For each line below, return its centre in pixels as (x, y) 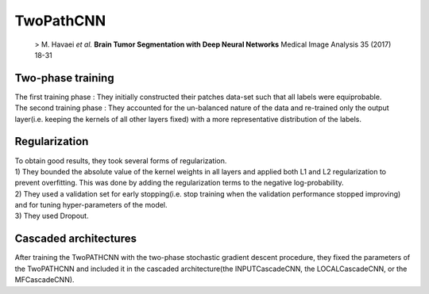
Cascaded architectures (75, 239)
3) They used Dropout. (52, 216)
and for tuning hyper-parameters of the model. (91, 205)
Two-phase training (64, 78)
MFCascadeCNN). (44, 280)
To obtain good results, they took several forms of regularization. (121, 160)
